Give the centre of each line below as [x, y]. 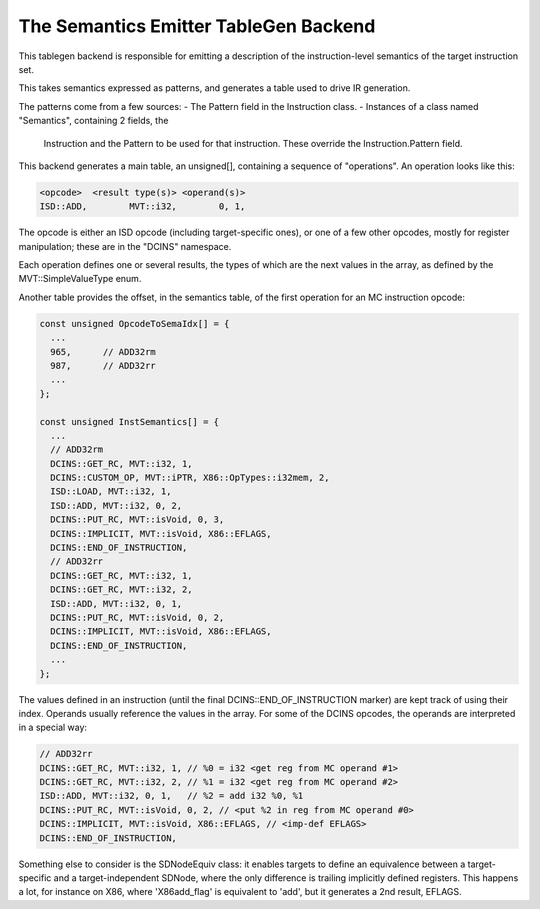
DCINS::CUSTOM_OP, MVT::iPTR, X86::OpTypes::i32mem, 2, [190, 478]
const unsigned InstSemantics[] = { [129, 421]
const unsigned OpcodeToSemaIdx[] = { [134, 323]
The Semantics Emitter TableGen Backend [197, 26]
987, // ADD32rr [103, 365]
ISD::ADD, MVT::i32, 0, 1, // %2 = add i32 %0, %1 [171, 796]
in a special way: [53, 727]
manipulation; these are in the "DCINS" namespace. [125, 246]
